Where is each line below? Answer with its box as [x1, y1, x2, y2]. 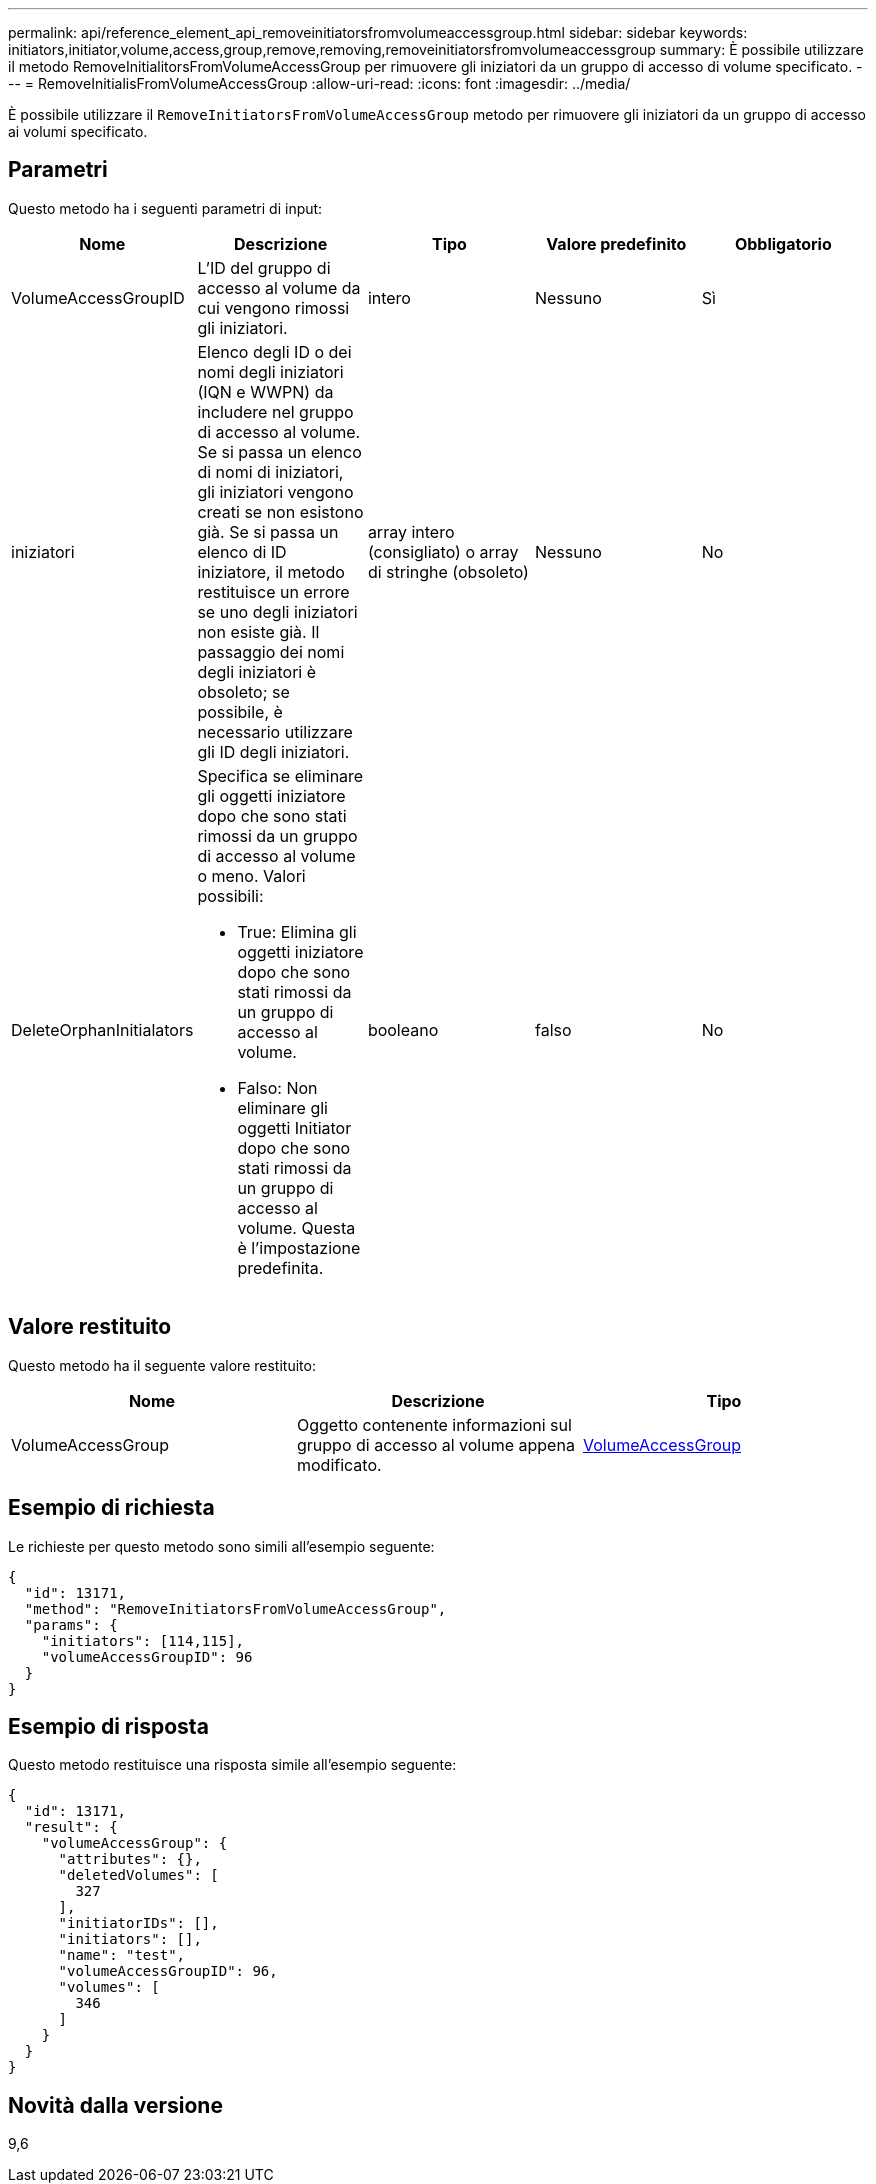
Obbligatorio [734, 233, 832, 254]
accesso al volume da [197, 277, 361, 298]
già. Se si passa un [197, 521, 339, 542]
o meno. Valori [197, 865, 306, 886]
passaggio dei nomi [197, 641, 345, 662]
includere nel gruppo [197, 401, 354, 422]
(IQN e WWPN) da [197, 381, 334, 402]
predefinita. [237, 1257, 324, 1278]
